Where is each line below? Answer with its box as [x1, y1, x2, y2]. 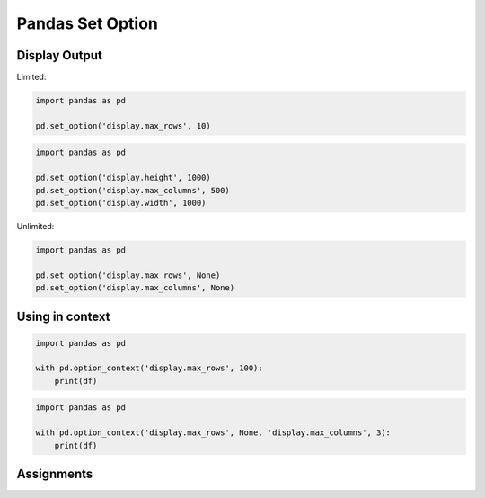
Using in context [16, 308, 110, 324]
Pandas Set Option [16, 13, 159, 33]
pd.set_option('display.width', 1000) [35, 198, 207, 208]
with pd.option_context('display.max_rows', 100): [35, 363, 264, 373]
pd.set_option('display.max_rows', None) [35, 270, 221, 280]
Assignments [16, 467, 93, 482]
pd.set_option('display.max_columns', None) [35, 283, 235, 293]
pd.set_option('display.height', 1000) [35, 173, 211, 183]
